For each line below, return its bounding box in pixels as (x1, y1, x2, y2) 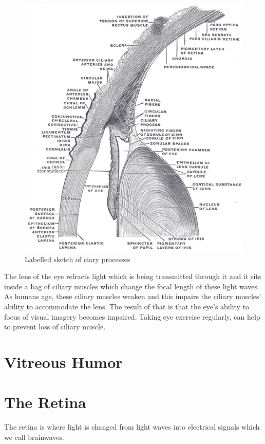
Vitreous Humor (4, 351, 123, 372)
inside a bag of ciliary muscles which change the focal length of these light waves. (4, 281, 259, 291)
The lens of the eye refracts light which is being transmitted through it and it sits (4, 271, 261, 282)
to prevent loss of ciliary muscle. (4, 321, 106, 332)
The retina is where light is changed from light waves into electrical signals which (4, 421, 260, 432)
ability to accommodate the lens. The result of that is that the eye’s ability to (4, 301, 250, 311)
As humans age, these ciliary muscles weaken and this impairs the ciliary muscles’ (4, 291, 261, 302)
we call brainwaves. (4, 431, 64, 442)
